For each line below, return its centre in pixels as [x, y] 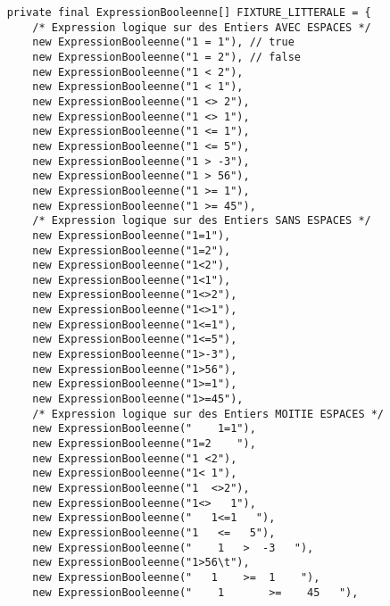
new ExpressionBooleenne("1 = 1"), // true [163, 42]
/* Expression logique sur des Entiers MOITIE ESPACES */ [208, 414]
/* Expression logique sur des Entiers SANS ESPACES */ [202, 221]
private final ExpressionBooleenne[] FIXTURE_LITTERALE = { [189, 12]
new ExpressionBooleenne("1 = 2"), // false [166, 57]
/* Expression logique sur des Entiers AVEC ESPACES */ [202, 27]
